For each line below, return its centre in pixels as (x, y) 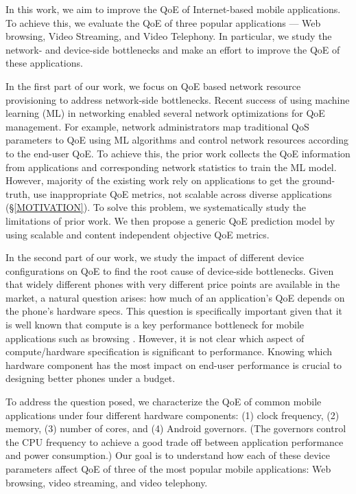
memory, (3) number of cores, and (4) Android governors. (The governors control (176, 428)
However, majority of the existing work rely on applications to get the (153, 180)
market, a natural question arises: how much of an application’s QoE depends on (175, 297)
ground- (319, 180)
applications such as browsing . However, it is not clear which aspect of (155, 338)
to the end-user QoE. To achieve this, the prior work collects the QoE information (178, 153)
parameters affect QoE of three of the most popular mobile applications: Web (168, 469)
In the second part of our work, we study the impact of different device (155, 257)
